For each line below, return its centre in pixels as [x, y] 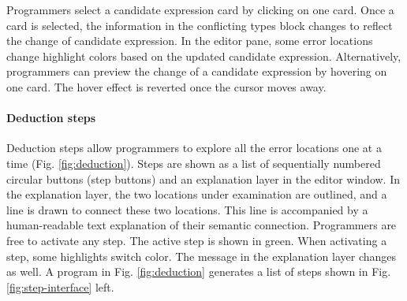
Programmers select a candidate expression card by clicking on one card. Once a [200, 9]
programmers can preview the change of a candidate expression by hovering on [197, 71]
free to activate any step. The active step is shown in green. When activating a [197, 240]
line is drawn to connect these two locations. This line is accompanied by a [187, 209]
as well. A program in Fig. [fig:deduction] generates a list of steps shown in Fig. [199, 271]
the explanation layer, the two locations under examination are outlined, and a [197, 194]
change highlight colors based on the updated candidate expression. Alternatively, [204, 56]
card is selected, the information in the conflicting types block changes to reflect [200, 25]
